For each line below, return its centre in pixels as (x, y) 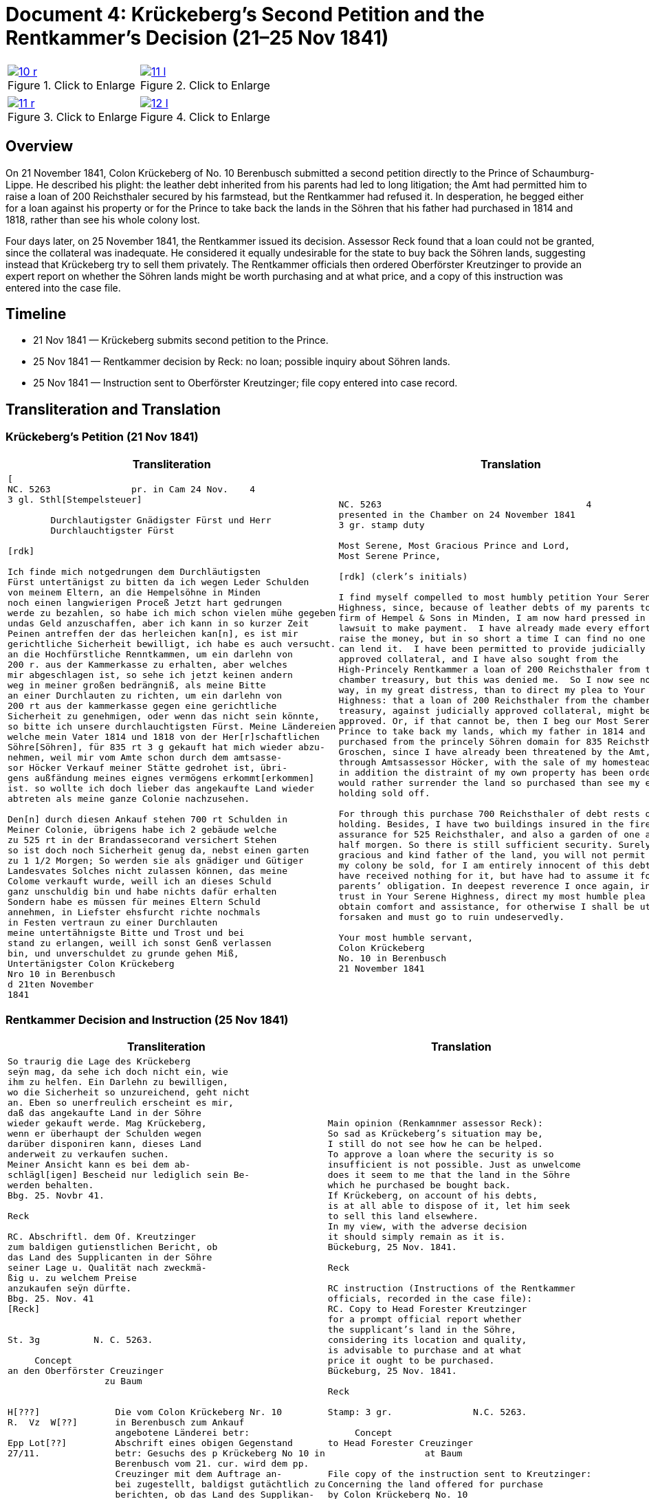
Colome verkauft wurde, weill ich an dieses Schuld (140, 881)
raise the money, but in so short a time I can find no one (492, 639)
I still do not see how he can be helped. (435, 1144)
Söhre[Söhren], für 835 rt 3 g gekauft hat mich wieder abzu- (166, 747)
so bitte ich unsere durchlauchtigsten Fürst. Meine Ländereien (172, 726)
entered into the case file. (63, 287)
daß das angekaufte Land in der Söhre (104, 1113)
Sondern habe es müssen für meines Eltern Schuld (134, 901)
